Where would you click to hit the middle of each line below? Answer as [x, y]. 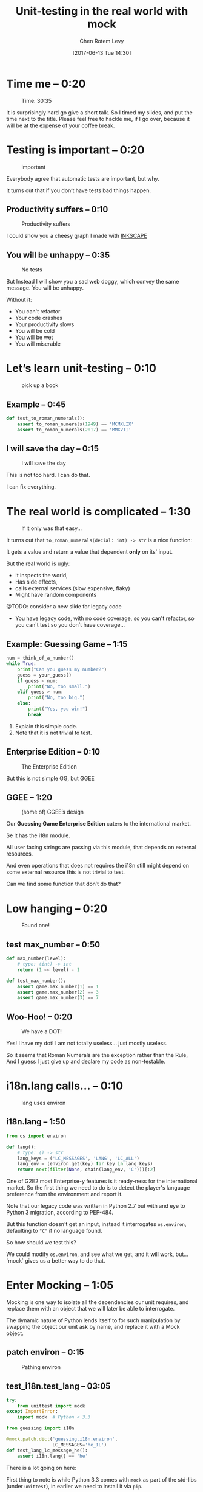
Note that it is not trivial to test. [53, 733]
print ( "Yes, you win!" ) [58, 709]
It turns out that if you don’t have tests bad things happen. [79, 190]
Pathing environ [41, 1367]
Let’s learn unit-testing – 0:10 [81, 368]
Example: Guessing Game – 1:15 [67, 644]
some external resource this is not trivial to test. [66, 872]
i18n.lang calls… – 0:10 [65, 1086]
